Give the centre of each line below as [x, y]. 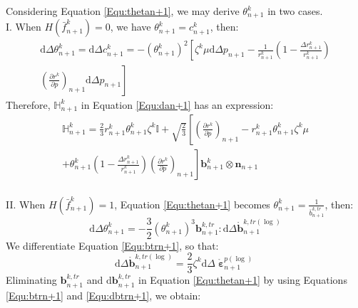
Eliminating [31, 280]
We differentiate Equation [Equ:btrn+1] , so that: [112, 245]
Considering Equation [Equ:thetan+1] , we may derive [123, 11]
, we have [131, 27]
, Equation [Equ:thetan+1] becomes [192, 204]
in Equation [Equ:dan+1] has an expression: [177, 104]
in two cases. [295, 11]
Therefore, [28, 104]
